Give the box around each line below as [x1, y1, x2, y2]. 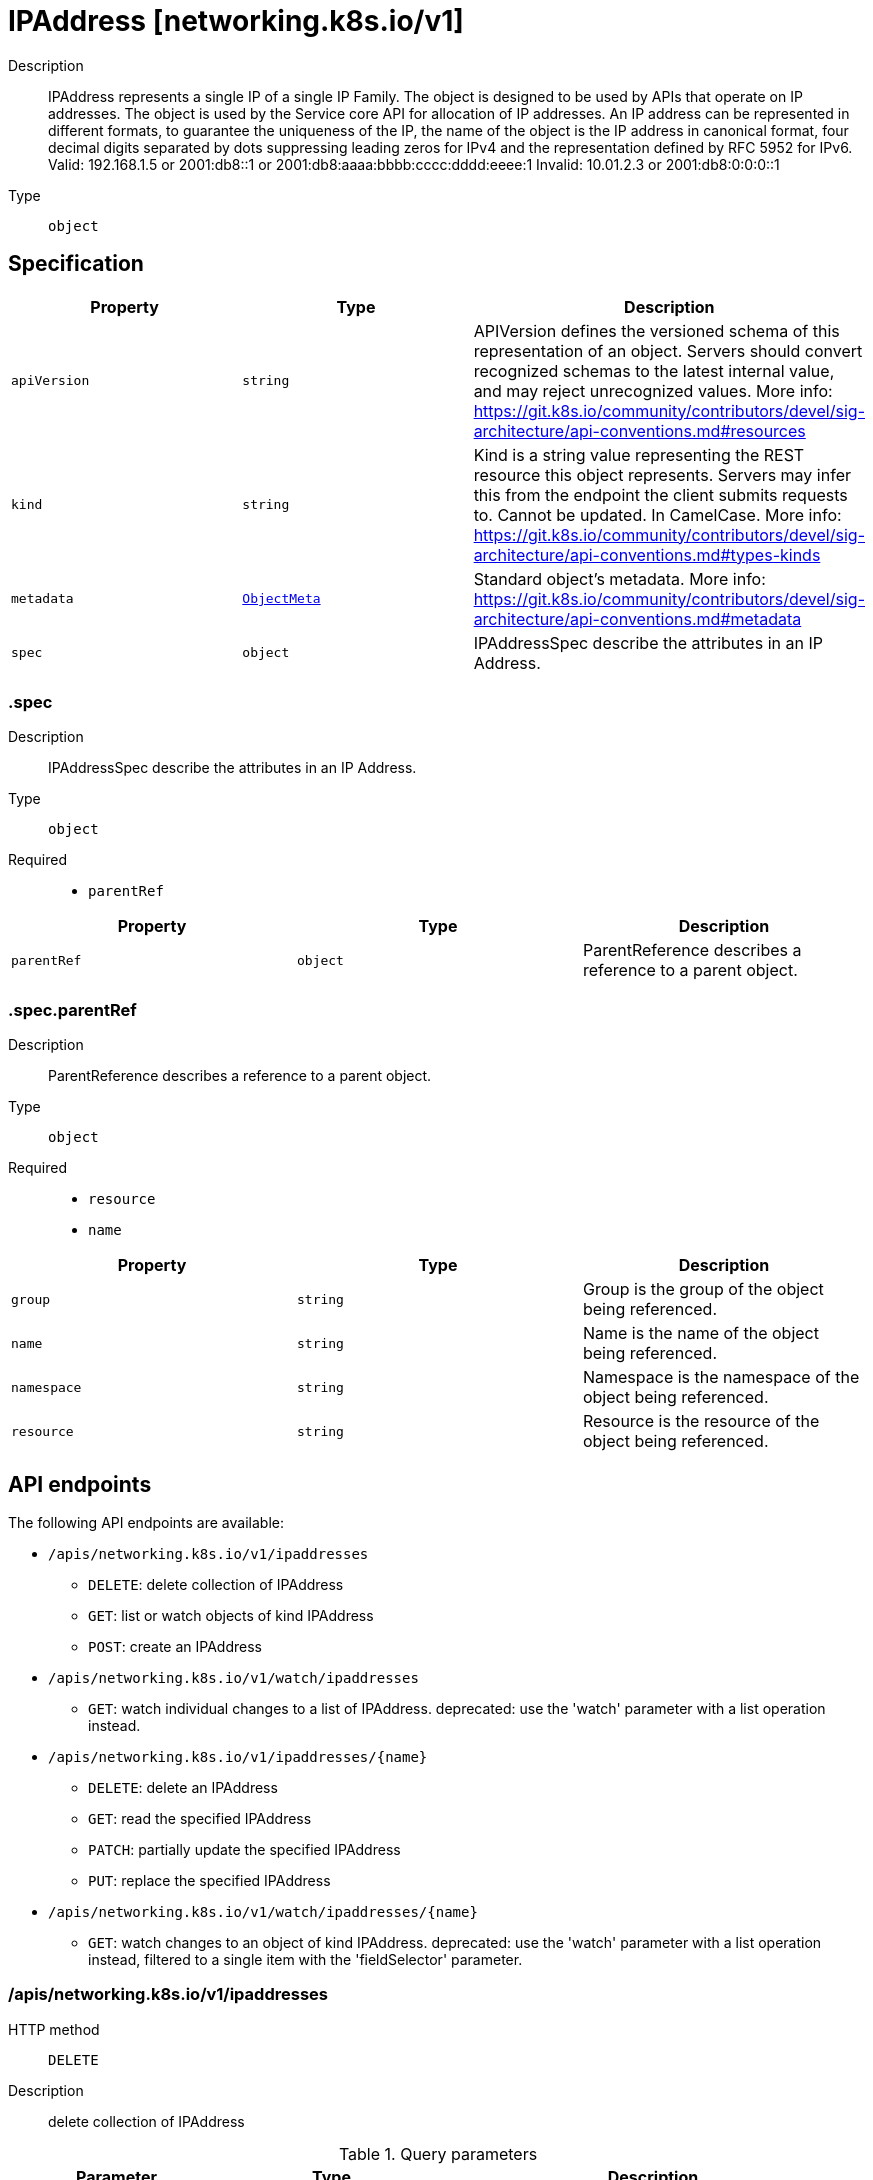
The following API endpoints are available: [8, 1513, 284, 1531]
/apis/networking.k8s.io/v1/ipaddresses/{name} [48, 1748, 428, 1765]
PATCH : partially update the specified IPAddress [88, 1840, 401, 1858]
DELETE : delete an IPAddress [88, 1778, 278, 1796]
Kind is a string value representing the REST [473, 444, 805, 465]
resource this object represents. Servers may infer [473, 464, 851, 485]
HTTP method [8, 2020, 100, 2038]
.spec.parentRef [8, 999, 137, 1020]
